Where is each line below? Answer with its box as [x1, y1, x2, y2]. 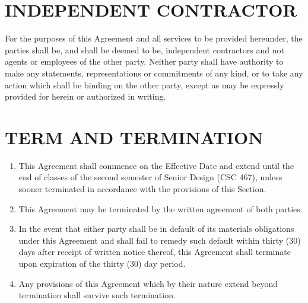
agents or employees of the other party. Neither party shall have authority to [5, 55, 284, 68]
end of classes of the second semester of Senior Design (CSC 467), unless [18, 171, 282, 183]
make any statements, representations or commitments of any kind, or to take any [5, 66, 303, 79]
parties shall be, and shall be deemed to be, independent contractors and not [5, 43, 285, 56]
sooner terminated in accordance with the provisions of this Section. [18, 183, 266, 194]
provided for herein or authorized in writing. [5, 90, 166, 103]
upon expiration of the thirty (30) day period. [18, 257, 186, 269]
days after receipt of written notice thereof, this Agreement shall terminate [18, 245, 291, 258]
